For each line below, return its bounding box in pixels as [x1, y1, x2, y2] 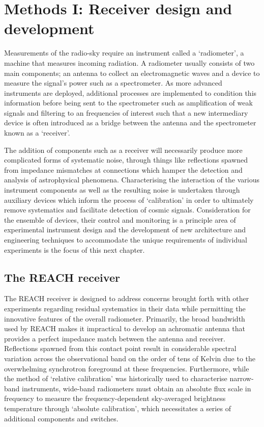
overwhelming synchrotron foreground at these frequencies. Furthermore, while [4, 363, 249, 373]
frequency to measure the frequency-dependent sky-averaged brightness [4, 393, 226, 404]
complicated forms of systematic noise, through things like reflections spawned [4, 154, 248, 165]
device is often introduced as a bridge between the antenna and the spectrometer [4, 117, 256, 128]
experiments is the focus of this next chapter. [4, 244, 145, 255]
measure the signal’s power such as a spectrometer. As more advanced [4, 77, 222, 88]
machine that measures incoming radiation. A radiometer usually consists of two [4, 57, 255, 68]
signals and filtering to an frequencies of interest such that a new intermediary [4, 107, 248, 118]
